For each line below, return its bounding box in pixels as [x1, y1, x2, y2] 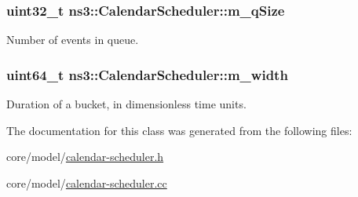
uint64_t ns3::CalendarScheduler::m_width [6, 64, 288, 84]
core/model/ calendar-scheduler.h [6, 148, 164, 165]
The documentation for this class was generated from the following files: [6, 122, 353, 138]
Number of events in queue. [6, 31, 139, 48]
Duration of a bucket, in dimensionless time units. [6, 96, 247, 112]
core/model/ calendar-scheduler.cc [6, 174, 167, 191]
